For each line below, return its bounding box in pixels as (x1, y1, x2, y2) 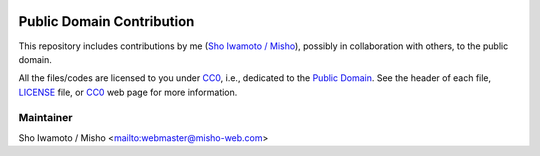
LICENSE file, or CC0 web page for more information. (18, 86, 238, 98)
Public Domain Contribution (18, 13, 195, 30)
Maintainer (18, 111, 73, 125)
